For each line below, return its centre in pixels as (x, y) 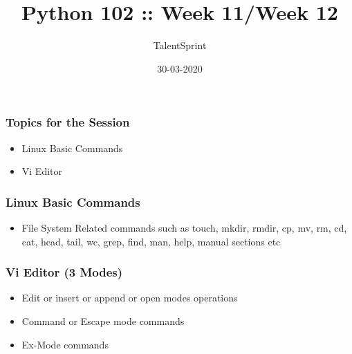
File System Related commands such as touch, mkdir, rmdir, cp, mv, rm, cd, (184, 228)
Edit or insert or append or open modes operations (130, 298)
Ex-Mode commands (65, 344)
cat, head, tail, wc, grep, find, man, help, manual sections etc (151, 241)
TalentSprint (180, 45)
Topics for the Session (68, 122)
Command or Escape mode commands (103, 321)
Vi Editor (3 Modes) (64, 272)
